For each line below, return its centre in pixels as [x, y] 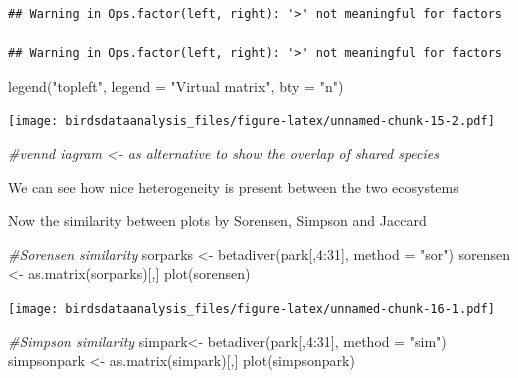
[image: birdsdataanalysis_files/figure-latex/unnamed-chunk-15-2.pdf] [251, 121]
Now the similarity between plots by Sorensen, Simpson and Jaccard [217, 220]
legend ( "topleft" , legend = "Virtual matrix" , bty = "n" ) [176, 85]
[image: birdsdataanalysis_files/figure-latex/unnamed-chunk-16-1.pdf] [251, 309]
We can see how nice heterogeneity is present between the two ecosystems [233, 186]
